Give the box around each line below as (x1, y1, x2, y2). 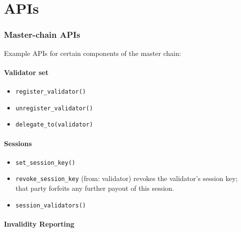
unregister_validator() (15, 104, 93, 112)
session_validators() (15, 202, 86, 209)
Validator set (4, 67, 49, 77)
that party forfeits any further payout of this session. (15, 183, 174, 193)
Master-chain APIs (4, 28, 80, 41)
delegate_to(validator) (15, 121, 93, 129)
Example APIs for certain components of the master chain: (4, 48, 181, 58)
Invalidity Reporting (4, 218, 75, 229)
